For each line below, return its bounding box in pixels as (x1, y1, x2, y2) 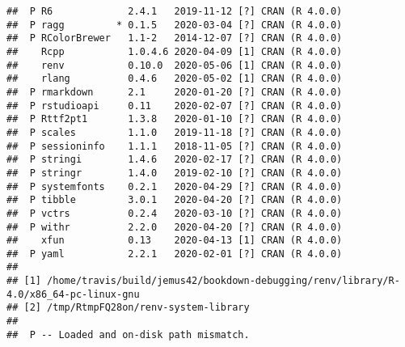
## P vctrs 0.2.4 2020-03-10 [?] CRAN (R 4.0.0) (6, 207, 343, 219)
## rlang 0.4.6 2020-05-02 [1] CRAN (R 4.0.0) (6, 73, 343, 85)
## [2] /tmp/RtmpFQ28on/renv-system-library (6, 302, 250, 314)
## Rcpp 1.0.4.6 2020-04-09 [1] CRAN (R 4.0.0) (6, 45, 343, 57)
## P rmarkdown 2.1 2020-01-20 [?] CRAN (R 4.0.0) (6, 86, 343, 98)
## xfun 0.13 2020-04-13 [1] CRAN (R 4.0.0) (6, 235, 343, 247)
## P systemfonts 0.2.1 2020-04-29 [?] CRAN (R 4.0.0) (6, 180, 343, 193)
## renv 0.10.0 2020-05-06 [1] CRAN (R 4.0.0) (6, 59, 343, 71)
